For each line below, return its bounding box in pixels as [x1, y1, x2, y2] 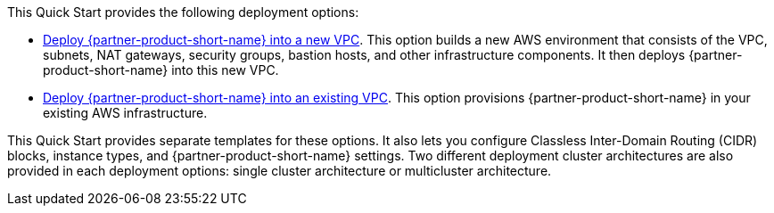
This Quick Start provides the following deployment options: [7, 4, 359, 20]
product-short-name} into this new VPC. [43, 62, 279, 78]
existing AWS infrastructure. [43, 105, 208, 120]
